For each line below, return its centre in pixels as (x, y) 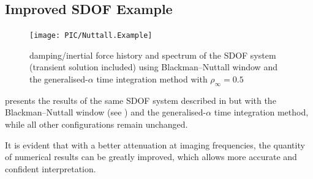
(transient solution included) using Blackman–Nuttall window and (153, 67)
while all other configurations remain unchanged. (96, 124)
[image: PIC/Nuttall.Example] (91, 36)
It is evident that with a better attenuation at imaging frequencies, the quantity (155, 144)
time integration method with (152, 79)
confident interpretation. (51, 168)
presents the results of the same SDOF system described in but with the (141, 100)
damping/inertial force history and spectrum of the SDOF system (153, 55)
